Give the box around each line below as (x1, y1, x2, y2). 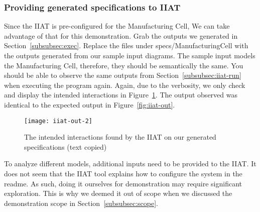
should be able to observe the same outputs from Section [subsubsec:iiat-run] (4, 70, 241, 80)
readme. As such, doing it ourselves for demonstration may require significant (4, 178, 242, 188)
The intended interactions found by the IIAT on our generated (24, 132, 216, 142)
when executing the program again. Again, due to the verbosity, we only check (4, 79, 245, 90)
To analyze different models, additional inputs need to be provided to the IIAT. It (4, 158, 256, 169)
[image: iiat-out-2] (24, 117, 93, 125)
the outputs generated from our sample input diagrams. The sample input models (4, 50, 255, 60)
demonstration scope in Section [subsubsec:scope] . (4, 197, 158, 208)
